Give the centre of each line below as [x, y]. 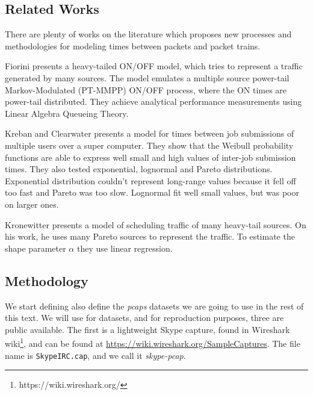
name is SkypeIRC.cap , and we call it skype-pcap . [95, 355]
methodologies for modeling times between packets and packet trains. [133, 45]
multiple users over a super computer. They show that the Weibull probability [149, 145]
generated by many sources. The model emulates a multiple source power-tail [147, 77]
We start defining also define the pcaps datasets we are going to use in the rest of [154, 306]
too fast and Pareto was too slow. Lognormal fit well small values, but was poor [152, 192]
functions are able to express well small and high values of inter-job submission [150, 157]
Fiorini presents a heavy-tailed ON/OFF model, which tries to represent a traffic [154, 66]
